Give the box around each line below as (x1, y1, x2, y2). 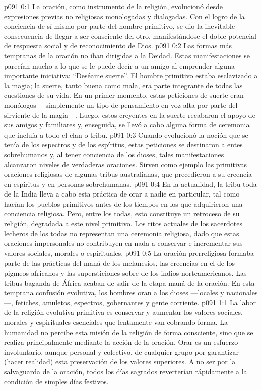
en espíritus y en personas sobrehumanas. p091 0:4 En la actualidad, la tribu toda (4, 178, 257, 189)
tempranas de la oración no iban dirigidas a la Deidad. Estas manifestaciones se (4, 50, 250, 60)
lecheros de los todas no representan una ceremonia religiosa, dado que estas (4, 228, 239, 238)
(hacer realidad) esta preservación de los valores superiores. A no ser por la (4, 356, 236, 367)
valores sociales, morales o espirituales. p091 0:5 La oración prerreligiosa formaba (4, 247, 254, 258)
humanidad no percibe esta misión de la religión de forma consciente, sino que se (4, 327, 253, 337)
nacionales (226, 287, 258, 298)
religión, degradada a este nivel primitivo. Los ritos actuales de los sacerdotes (4, 218, 243, 229)
